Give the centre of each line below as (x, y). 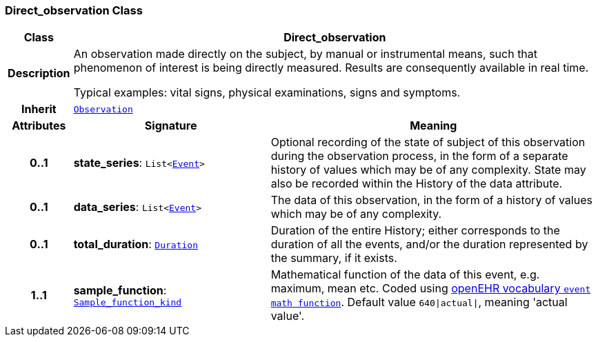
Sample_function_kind (128, 302)
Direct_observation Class (74, 10)
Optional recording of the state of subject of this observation (428, 142)
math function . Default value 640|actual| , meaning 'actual (419, 302)
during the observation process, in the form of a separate (419, 156)
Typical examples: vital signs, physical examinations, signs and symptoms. (267, 93)
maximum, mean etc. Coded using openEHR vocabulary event (431, 289)
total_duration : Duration (136, 244)
